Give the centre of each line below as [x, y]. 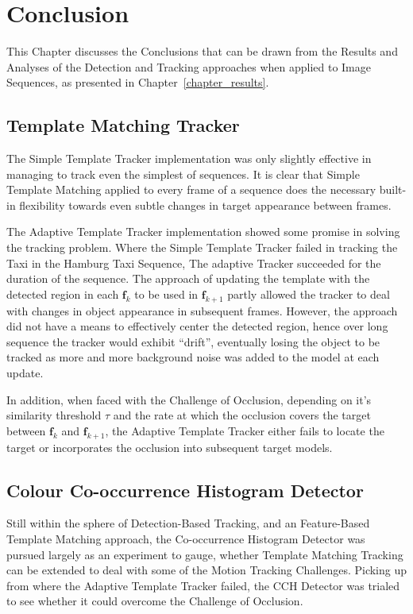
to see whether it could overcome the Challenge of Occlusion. [155, 601]
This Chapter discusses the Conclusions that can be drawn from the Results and [202, 51]
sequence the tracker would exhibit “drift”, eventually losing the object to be [193, 341]
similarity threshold [54, 415]
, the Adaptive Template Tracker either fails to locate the [245, 430]
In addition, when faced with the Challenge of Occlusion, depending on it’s [189, 399]
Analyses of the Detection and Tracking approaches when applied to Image [189, 66]
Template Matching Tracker [123, 125]
